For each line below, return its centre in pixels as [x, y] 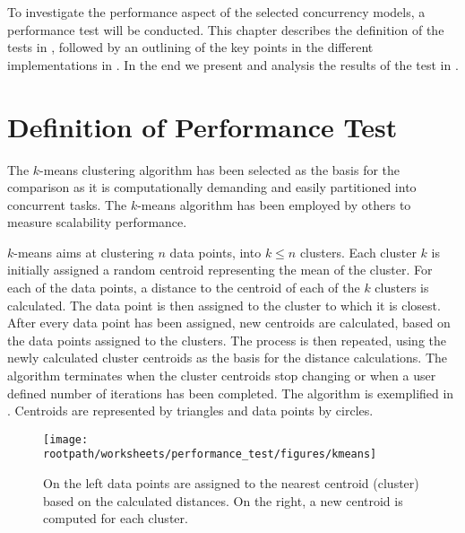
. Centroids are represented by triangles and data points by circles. [190, 411]
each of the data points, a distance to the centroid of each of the [184, 288]
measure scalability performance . [97, 222]
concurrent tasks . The [67, 204]
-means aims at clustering [84, 252]
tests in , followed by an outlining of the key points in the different [190, 47]
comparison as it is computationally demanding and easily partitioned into [212, 187]
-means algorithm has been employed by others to [274, 204]
